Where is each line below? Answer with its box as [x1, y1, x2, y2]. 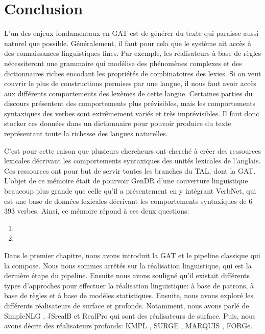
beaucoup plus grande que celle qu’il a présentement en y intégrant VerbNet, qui [4, 185, 256, 196]
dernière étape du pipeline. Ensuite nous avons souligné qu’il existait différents [4, 270, 250, 281]
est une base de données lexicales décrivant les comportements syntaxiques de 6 [4, 195, 253, 206]
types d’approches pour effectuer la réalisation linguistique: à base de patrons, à [4, 280, 254, 290]
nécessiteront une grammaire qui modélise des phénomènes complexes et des [4, 57, 242, 68]
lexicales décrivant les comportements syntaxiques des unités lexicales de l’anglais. [4, 155, 261, 166]
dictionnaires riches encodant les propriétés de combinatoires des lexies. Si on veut [4, 68, 261, 78]
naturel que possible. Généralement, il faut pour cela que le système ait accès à [4, 37, 251, 48]
